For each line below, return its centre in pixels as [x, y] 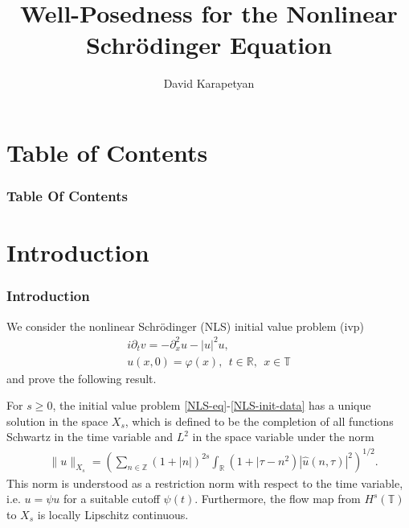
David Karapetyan [209, 83]
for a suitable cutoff [112, 499]
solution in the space [57, 421]
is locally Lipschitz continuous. [113, 514]
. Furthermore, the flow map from [278, 499]
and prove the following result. [82, 378]
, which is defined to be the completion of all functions [259, 421]
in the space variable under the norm [283, 437]
